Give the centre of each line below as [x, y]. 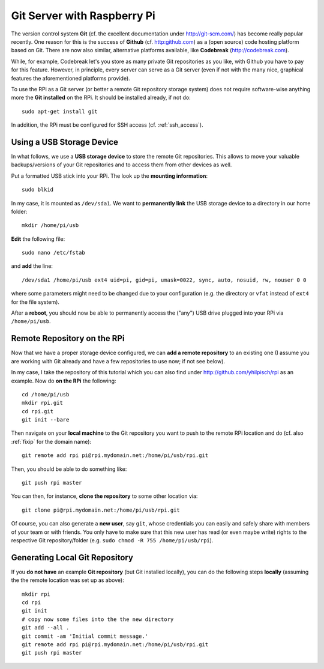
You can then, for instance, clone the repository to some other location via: [104, 496]
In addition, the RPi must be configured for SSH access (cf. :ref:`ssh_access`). [107, 125]
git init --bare [46, 420]
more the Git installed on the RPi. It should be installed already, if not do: [101, 98]
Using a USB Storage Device [65, 142]
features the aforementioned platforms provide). [70, 78]
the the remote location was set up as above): [67, 580]
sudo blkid [38, 190]
